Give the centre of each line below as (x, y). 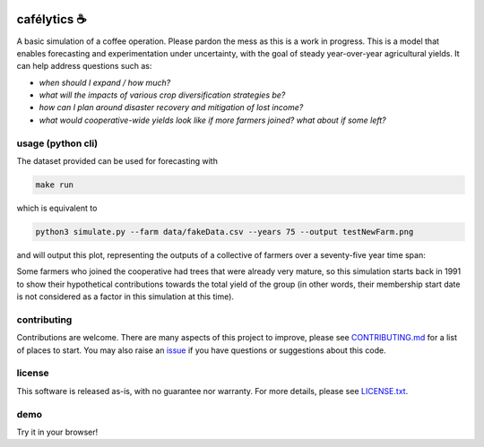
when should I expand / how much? (105, 82)
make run (55, 185)
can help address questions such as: (84, 66)
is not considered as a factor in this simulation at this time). (125, 297)
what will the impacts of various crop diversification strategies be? (162, 95)
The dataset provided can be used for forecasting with (117, 161)
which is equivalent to (57, 208)
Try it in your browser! (57, 432)
